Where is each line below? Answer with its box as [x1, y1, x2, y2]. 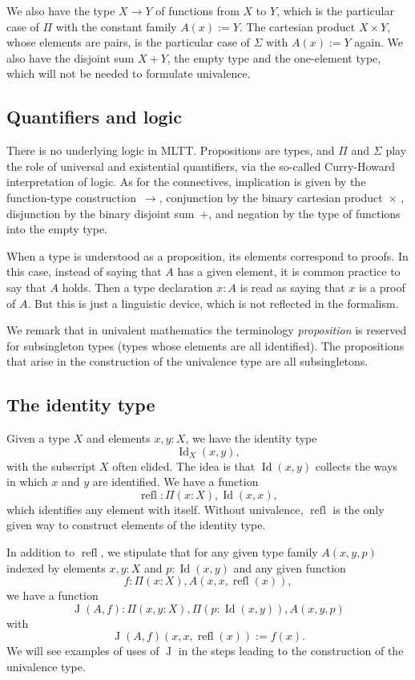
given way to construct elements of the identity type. [6, 516, 266, 533]
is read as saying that [240, 278, 345, 295]
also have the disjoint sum [6, 49, 135, 66]
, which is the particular [276, 2, 394, 18]
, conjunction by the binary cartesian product [159, 188, 383, 205]
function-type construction [6, 188, 136, 205]
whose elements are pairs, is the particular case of [6, 34, 250, 51]
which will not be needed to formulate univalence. [6, 65, 251, 82]
